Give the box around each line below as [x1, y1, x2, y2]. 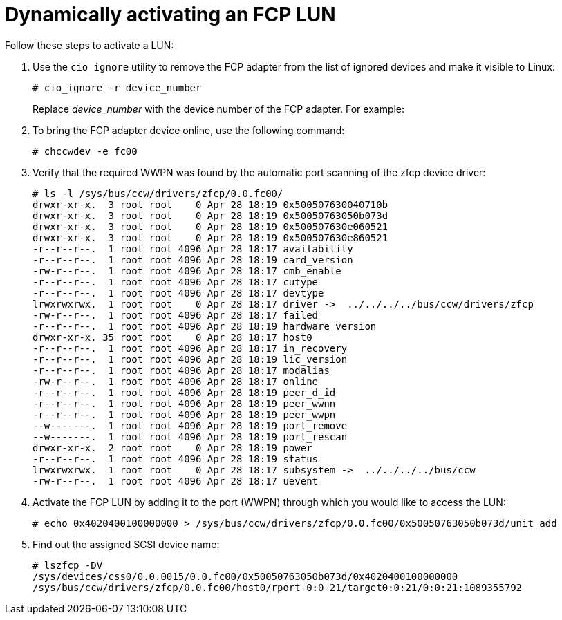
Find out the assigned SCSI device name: [32, 538, 220, 550]
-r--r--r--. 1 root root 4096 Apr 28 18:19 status [32, 453, 319, 464]
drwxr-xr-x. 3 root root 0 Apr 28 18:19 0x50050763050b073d [32, 209, 388, 221]
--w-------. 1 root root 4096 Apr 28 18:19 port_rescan [32, 431, 348, 442]
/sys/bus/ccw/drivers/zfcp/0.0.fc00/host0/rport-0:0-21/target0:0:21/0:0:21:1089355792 [32, 581, 523, 593]
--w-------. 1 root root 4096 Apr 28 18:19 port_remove [32, 420, 348, 431]
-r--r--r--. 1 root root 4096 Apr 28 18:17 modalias [32, 364, 330, 376]
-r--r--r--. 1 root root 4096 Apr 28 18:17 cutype [32, 276, 319, 288]
